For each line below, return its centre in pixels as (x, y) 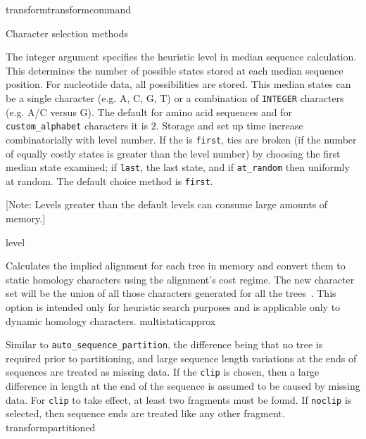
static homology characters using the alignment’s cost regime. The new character (180, 279)
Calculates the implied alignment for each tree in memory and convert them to (176, 266)
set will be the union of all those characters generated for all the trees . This (171, 293)
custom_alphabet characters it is (77, 126)
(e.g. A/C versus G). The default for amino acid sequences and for (149, 112)
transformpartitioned (51, 427)
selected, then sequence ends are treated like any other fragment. (145, 413)
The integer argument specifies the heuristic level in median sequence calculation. (181, 57)
